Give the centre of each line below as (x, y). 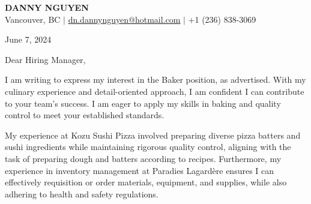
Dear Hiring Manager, (45, 59)
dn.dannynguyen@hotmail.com (124, 19)
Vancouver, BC (33, 19)
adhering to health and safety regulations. (82, 193)
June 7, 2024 (28, 39)
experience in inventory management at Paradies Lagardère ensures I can (140, 170)
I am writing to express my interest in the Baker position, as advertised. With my (155, 79)
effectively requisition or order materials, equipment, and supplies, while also (146, 182)
